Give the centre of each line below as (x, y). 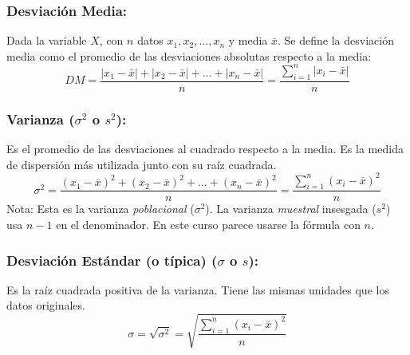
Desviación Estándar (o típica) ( (112, 260)
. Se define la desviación (336, 40)
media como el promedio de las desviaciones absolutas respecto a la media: (189, 55)
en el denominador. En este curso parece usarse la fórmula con (208, 225)
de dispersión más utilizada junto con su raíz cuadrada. (142, 164)
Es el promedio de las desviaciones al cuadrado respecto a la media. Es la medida (205, 148)
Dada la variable (47, 40)
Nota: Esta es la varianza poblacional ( (101, 209)
